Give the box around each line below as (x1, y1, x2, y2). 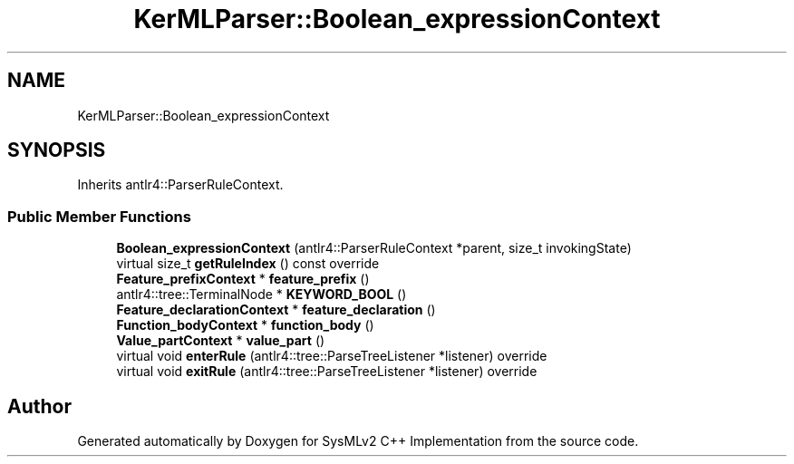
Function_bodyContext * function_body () (116, 317, 374, 333)
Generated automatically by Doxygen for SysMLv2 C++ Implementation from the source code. (77, 433, 639, 449)
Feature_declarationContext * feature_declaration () (116, 302, 436, 318)
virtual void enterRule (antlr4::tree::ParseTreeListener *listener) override (116, 348, 547, 364)
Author (7, 394, 72, 418)
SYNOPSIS (7, 139, 106, 162)
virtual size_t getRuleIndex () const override (116, 256, 380, 272)
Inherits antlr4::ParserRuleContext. (77, 177, 284, 193)
